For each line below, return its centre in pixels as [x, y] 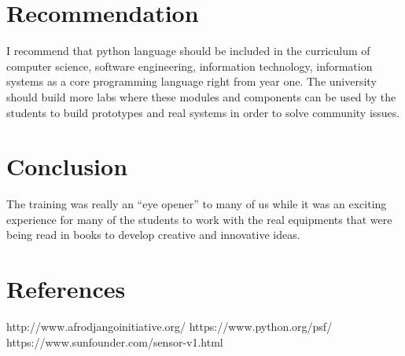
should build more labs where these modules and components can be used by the [201, 96]
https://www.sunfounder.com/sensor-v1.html [115, 341]
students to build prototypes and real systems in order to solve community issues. [203, 112]
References [66, 289]
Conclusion [67, 166]
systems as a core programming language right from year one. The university [191, 81]
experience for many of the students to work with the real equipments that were [199, 219]
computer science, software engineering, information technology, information [190, 66]
